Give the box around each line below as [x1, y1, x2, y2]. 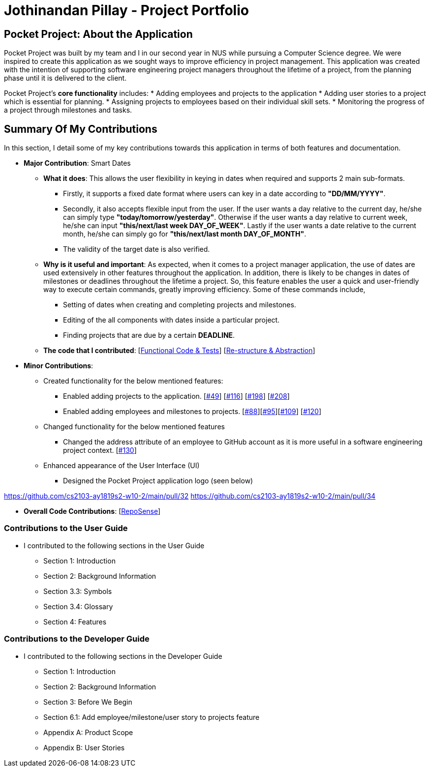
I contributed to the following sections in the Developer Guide [24, 652, 222, 660]
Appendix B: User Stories [43, 743, 125, 752]
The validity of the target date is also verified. [63, 245, 210, 254]
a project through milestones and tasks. [4, 106, 132, 115]
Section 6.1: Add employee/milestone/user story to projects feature [43, 712, 260, 721]
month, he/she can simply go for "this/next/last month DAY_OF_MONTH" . [63, 230, 307, 238]
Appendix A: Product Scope [43, 728, 133, 737]
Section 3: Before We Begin [43, 697, 132, 706]
